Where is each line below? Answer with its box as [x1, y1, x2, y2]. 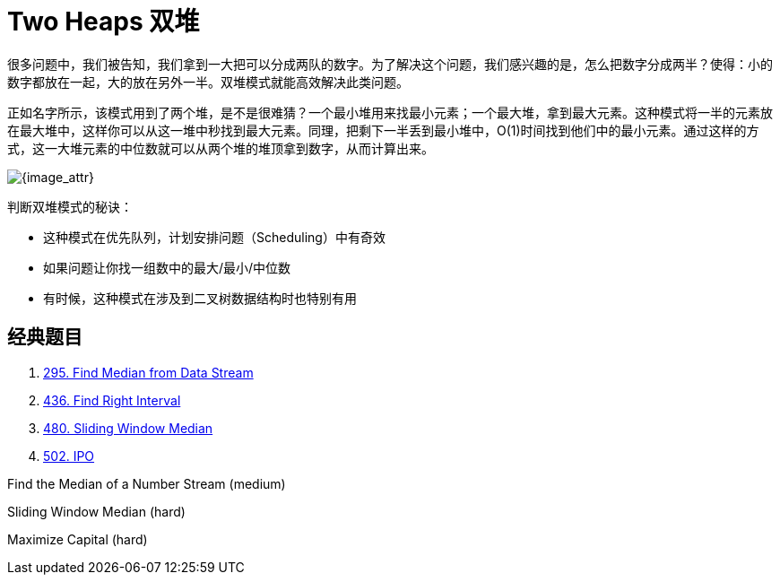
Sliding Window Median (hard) [7, 503, 186, 519]
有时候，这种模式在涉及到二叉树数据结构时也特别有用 [43, 290, 357, 306]
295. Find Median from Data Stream [43, 364, 254, 380]
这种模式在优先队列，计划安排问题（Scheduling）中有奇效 [43, 229, 386, 245]
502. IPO [43, 447, 95, 464]
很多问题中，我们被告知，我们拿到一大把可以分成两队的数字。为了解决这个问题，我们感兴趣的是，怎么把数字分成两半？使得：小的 [7, 56, 773, 72]
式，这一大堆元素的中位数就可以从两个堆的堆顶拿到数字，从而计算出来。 [7, 140, 434, 156]
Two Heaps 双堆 [7, 6, 200, 37]
